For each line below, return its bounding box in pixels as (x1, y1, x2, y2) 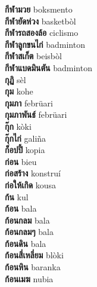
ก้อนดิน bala (5, 237, 46, 249)
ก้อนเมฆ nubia (5, 272, 54, 285)
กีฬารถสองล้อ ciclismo (5, 26, 79, 39)
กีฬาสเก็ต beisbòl (5, 50, 62, 62)
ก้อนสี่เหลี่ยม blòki (5, 249, 64, 261)
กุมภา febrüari (5, 96, 53, 109)
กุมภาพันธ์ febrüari (5, 108, 67, 121)
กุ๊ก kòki (5, 120, 32, 132)
